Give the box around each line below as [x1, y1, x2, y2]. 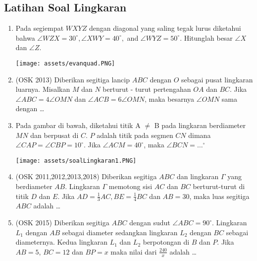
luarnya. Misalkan [15, 84, 70, 94]
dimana [188, 130, 211, 140]
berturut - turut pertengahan [103, 84, 191, 94]
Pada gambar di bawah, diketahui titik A [15, 120, 141, 130]
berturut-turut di [193, 181, 245, 192]
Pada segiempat [15, 23, 64, 33]
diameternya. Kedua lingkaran [15, 237, 108, 247]
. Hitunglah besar [180, 32, 233, 43]
